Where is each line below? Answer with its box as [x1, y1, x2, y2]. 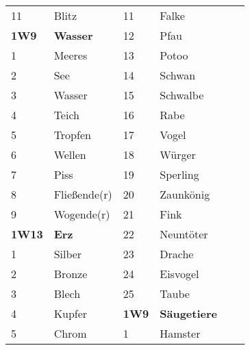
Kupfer [53, 305, 88, 321]
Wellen [53, 147, 86, 162]
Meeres [53, 47, 88, 63]
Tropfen [53, 127, 91, 142]
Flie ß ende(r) [53, 186, 112, 202]
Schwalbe [160, 87, 204, 103]
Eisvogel [160, 266, 199, 282]
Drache [160, 246, 194, 262]
